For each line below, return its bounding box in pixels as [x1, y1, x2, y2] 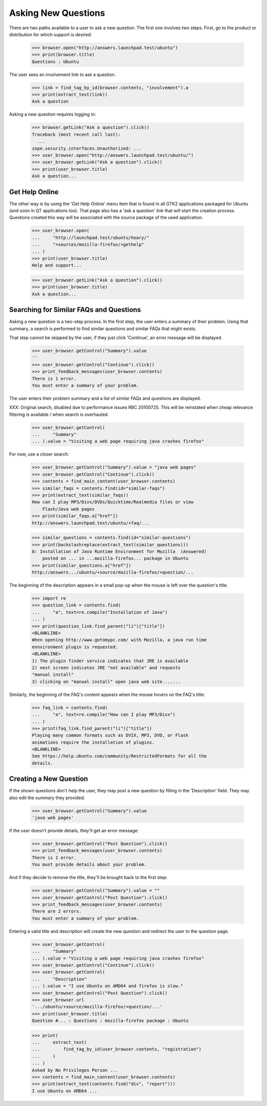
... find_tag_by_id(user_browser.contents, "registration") [32, 1047, 202, 1052]
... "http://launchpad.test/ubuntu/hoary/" [32, 234, 149, 240]
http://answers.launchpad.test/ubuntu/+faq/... [32, 520, 149, 525]
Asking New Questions [9, 7, 105, 18]
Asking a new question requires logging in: [9, 112, 96, 117]
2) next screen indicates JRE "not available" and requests [32, 665, 181, 670]
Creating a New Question [9, 775, 89, 783]
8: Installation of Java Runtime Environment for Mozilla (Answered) [32, 548, 207, 554]
